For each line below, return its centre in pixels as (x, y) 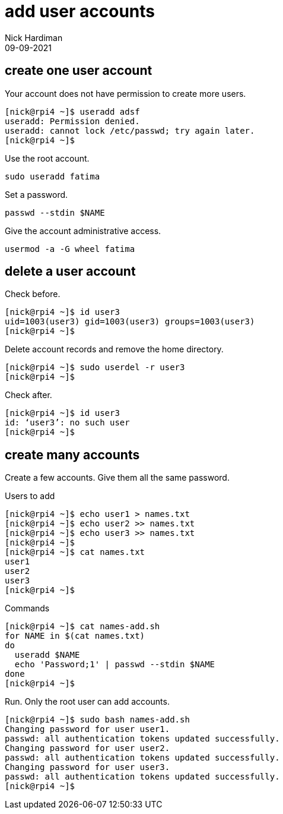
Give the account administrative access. (83, 231)
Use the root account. (47, 158)
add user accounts (80, 11)
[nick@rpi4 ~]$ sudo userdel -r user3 (95, 367)
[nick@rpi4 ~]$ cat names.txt (75, 552)
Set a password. (36, 194)
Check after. (28, 395)
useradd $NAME (47, 655)
